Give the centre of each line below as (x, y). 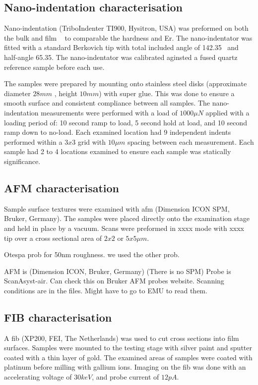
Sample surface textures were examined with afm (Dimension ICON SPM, (117, 208)
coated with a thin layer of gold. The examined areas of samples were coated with (128, 357)
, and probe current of (126, 377)
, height (66, 93)
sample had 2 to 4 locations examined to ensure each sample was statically (118, 151)
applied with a (227, 112)
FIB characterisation (58, 317)
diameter (17, 93)
